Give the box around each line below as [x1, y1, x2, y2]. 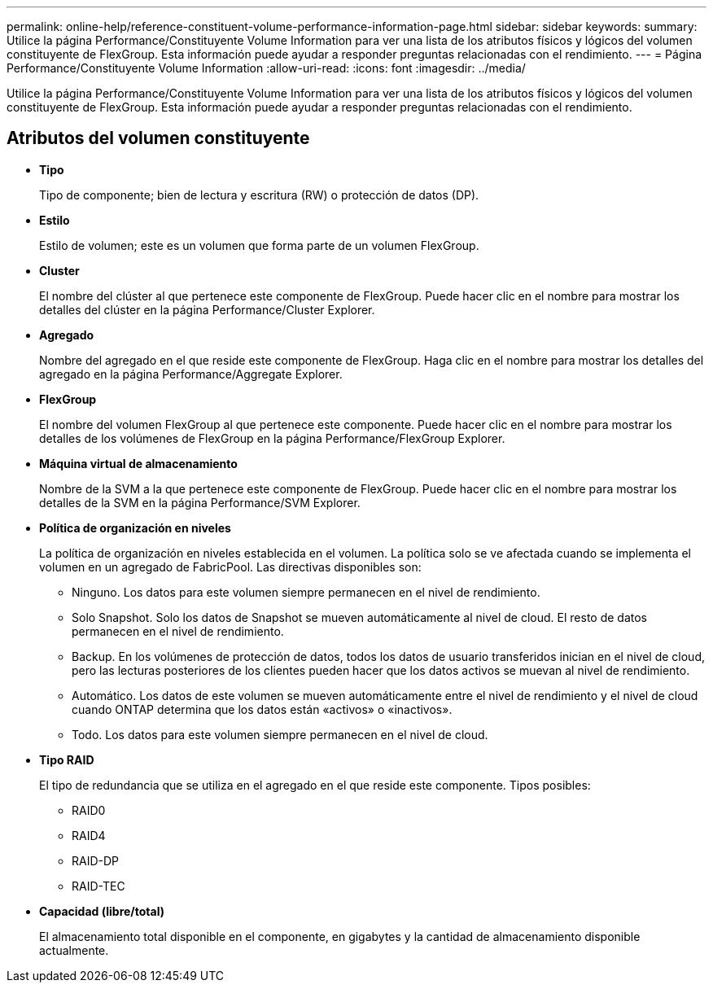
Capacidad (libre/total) [39, 904, 164, 918]
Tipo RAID [39, 752, 94, 767]
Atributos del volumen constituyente [7, 128, 310, 149]
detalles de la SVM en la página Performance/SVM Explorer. [39, 495, 361, 510]
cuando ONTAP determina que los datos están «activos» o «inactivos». [72, 702, 453, 716]
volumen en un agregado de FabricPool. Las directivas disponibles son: [39, 559, 422, 574]
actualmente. [39, 943, 109, 957]
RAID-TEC [72, 878, 125, 893]
